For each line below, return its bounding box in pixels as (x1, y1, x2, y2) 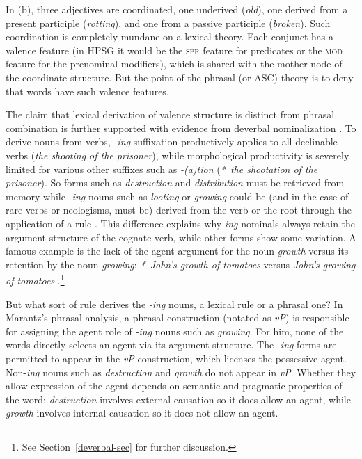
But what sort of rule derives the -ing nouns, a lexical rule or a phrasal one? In (6, 296, 343, 311)
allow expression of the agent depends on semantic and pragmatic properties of (6, 378, 343, 393)
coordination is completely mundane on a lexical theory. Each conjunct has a (6, 29, 334, 44)
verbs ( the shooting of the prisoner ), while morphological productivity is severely (6, 147, 349, 162)
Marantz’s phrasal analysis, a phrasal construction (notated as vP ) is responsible (6, 310, 349, 325)
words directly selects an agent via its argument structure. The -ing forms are (6, 337, 337, 352)
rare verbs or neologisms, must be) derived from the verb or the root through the (6, 202, 352, 217)
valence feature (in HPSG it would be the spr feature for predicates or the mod (6, 42, 343, 57)
